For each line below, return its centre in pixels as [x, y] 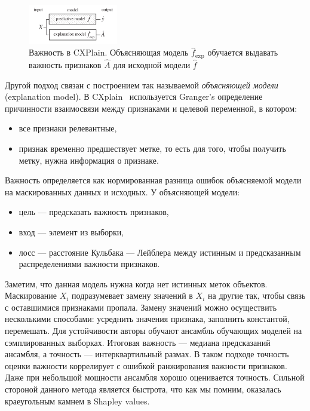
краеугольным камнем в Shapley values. [77, 401]
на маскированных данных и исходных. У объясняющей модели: [122, 191]
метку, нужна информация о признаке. [89, 160]
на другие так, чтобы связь [257, 295]
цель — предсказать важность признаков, [94, 212]
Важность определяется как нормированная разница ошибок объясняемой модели [153, 180]
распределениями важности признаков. [89, 264]
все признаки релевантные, [68, 128]
